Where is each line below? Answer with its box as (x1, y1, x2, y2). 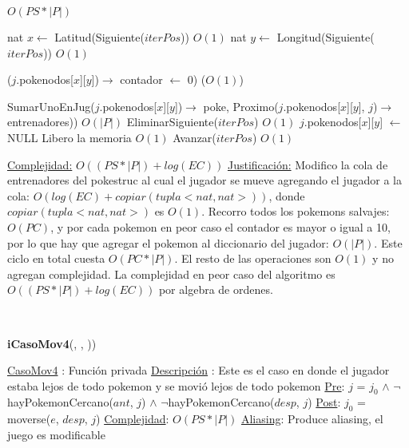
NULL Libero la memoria (7, 129, 132, 145)
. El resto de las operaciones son (174, 250, 332, 267)
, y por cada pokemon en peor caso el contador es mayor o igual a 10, (50, 218, 391, 235)
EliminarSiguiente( (126, 113, 218, 130)
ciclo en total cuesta (7, 250, 105, 267)
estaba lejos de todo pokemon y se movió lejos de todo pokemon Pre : (7, 377, 345, 394)
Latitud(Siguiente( (54, 29, 145, 45)
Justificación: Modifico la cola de (227, 156, 388, 172)
